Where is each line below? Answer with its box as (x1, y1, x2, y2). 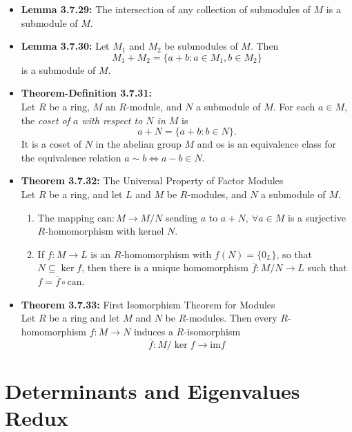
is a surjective (288, 210, 346, 224)
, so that (276, 246, 312, 261)
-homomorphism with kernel (45, 224, 164, 238)
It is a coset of (21, 137, 82, 151)
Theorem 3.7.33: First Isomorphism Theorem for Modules (21, 297, 275, 311)
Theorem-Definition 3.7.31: (21, 86, 152, 100)
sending (166, 210, 197, 224)
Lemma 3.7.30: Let (21, 39, 110, 53)
